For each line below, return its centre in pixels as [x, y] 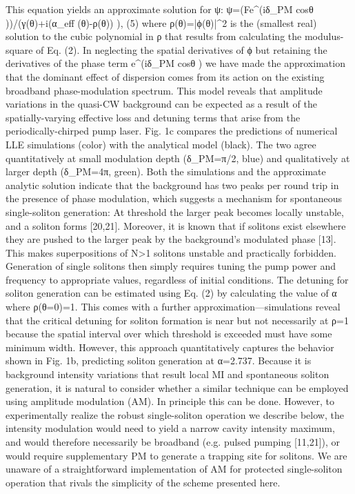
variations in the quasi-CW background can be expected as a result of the [161, 104]
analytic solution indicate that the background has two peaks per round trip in [172, 185]
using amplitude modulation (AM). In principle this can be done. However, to [170, 401]
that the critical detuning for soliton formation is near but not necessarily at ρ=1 [177, 320]
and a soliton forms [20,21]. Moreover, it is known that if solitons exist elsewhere [176, 225]
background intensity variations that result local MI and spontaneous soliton [168, 374]
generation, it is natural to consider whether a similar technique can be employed [177, 387]
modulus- [324, 36]
